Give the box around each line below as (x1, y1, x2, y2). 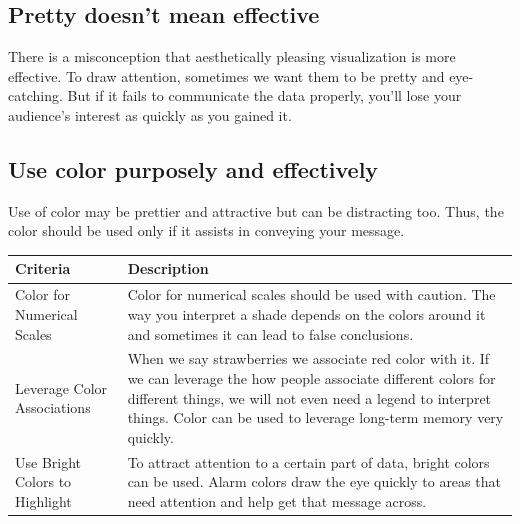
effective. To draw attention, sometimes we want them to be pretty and (8, 65, 445, 86)
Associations (15, 397, 91, 418)
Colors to (15, 471, 72, 492)
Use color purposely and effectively (8, 153, 379, 184)
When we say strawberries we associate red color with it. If (127, 348, 490, 369)
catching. (8, 85, 63, 106)
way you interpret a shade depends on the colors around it (127, 303, 486, 324)
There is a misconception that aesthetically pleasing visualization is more (8, 46, 456, 67)
